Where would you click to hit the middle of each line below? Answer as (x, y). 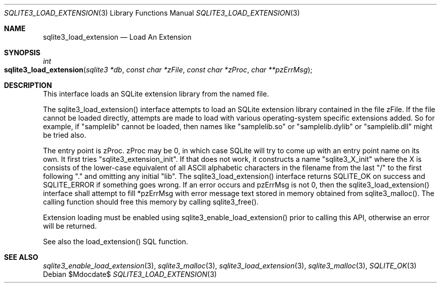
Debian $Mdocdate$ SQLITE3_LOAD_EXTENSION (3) (130, 274)
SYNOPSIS (22, 53)
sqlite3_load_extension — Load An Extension (117, 37)
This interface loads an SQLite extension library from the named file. (156, 94)
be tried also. (65, 135)
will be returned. (70, 226)
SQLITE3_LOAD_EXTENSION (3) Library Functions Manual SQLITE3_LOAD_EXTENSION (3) (152, 13)
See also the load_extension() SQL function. (116, 242)
